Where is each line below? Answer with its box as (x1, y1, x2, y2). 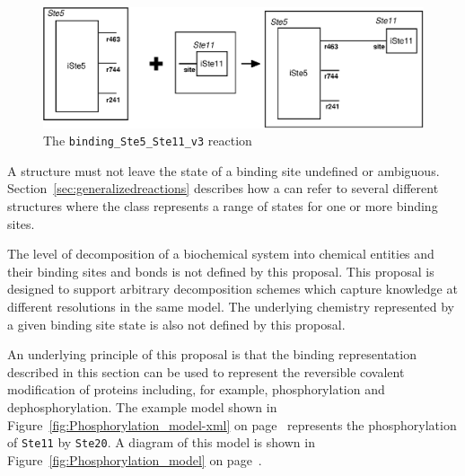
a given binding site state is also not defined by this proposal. (7, 314, 346, 333)
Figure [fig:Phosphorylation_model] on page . (7, 450, 262, 469)
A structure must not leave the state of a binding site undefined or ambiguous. (7, 161, 440, 180)
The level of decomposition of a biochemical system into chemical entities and (7, 244, 434, 263)
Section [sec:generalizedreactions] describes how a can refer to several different (7, 179, 439, 198)
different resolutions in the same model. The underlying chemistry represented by (7, 296, 454, 315)
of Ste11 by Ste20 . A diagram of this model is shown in (7, 433, 315, 452)
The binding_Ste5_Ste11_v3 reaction (43, 131, 252, 150)
